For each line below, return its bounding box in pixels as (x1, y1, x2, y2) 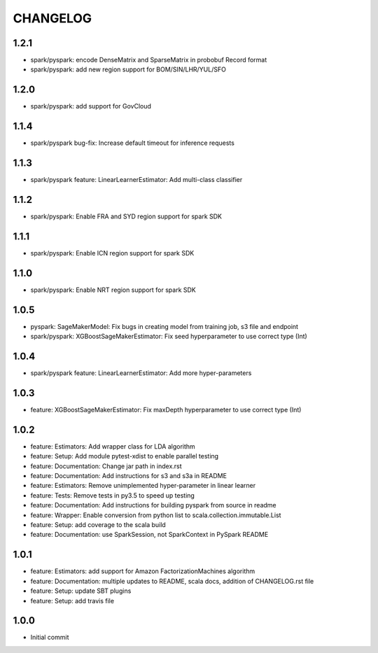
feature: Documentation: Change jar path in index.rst (30, 462, 182, 470)
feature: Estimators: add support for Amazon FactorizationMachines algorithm (30, 567, 255, 575)
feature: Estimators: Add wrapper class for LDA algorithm (30, 442, 195, 451)
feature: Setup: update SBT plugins (30, 587, 132, 595)
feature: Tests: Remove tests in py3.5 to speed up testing (30, 491, 195, 500)
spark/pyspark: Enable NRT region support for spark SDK (30, 286, 196, 294)
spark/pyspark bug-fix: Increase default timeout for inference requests (30, 139, 234, 147)
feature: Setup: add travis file (30, 596, 115, 605)
